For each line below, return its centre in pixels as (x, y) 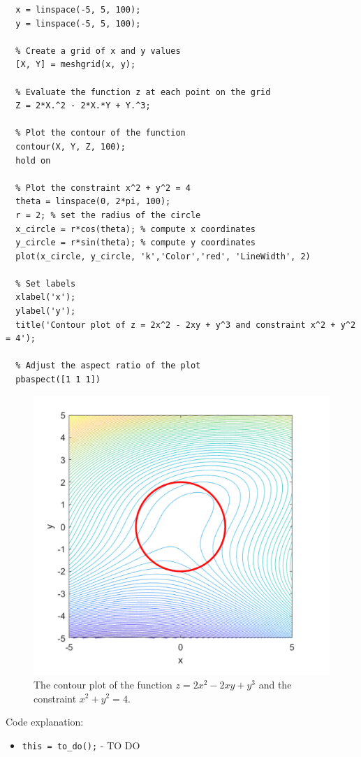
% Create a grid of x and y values (98, 51)
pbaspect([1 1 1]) (58, 380)
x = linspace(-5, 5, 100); (78, 10)
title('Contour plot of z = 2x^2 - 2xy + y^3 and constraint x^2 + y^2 (186, 325)
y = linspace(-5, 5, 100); (78, 23)
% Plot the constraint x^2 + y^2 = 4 (103, 188)
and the (275, 684)
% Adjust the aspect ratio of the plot (108, 366)
